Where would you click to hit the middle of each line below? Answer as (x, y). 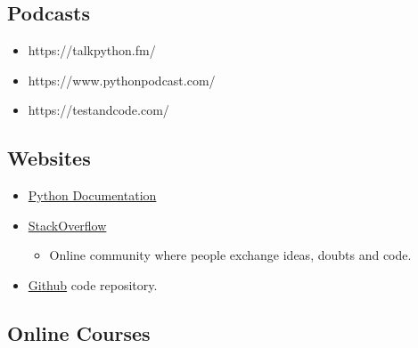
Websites (49, 158)
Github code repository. (93, 284)
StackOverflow (67, 225)
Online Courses (79, 332)
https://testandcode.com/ (98, 110)
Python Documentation (92, 195)
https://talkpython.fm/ (92, 50)
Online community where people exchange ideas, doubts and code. (230, 255)
